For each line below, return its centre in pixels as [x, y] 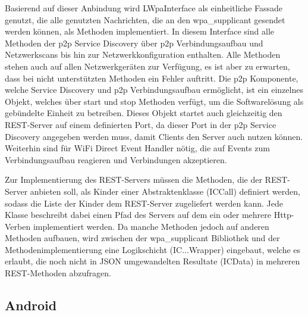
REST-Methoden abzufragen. [58, 273]
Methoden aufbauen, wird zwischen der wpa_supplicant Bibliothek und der [142, 238]
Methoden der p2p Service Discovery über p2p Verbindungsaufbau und [134, 43]
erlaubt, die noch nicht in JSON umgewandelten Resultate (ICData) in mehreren [153, 261]
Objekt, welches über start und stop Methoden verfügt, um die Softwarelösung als [154, 101]
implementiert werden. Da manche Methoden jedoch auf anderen [151, 226]
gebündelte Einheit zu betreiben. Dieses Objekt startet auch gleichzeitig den [144, 113]
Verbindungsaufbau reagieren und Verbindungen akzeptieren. [116, 159]
